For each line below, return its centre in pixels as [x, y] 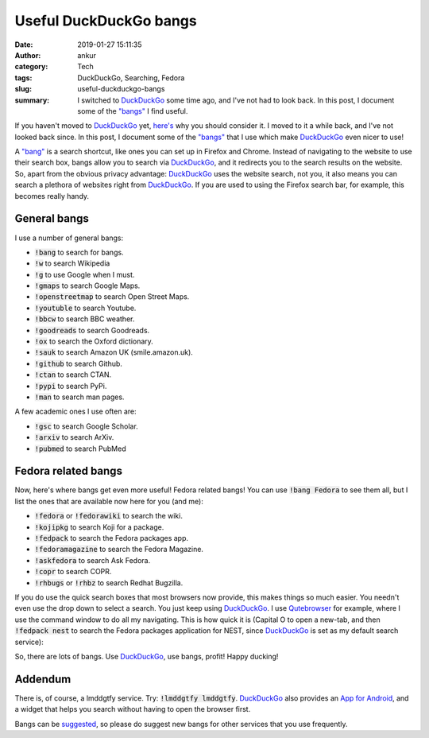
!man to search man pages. [79, 397]
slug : [23, 89]
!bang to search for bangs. [79, 252]
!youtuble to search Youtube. [85, 308]
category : [31, 67]
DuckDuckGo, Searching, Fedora [131, 78]
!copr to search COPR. [73, 572]
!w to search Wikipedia [72, 263]
